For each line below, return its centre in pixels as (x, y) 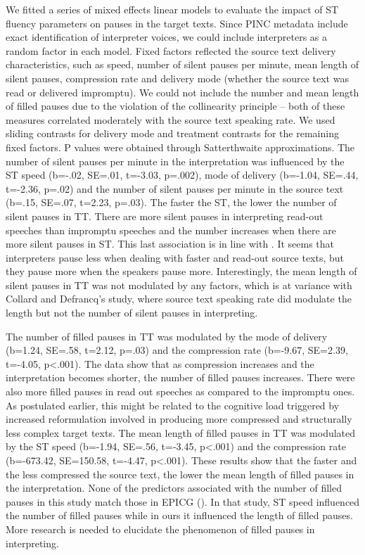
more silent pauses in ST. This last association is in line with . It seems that (170, 244)
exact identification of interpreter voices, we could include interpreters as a (167, 37)
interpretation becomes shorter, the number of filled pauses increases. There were (180, 377)
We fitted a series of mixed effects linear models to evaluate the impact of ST (172, 9)
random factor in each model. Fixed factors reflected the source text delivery (171, 50)
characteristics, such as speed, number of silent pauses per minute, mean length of (182, 64)
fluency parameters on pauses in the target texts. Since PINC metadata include (177, 23)
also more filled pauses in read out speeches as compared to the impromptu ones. (180, 391)
